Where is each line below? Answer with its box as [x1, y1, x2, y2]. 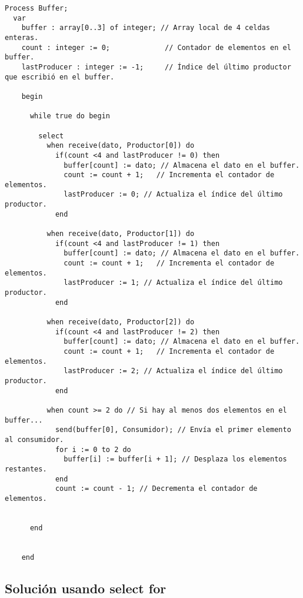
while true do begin [29, 112, 110, 121]
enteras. [5, 33, 39, 42]
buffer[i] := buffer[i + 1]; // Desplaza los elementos [64, 455, 287, 464]
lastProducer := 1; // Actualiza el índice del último [64, 278, 283, 287]
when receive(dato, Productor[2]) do [46, 318, 195, 326]
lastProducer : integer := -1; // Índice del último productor [21, 62, 291, 71]
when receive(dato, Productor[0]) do [46, 141, 195, 150]
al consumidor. [5, 435, 64, 444]
